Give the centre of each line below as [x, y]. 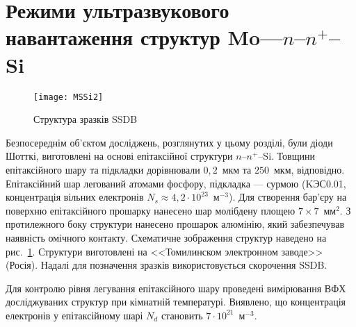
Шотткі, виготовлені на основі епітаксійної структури [119, 156]
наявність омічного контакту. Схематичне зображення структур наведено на [166, 237]
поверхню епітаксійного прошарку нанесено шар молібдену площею [151, 210]
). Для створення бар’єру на [288, 197]
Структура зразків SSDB [86, 119]
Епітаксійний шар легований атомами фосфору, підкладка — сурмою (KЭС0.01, [176, 183]
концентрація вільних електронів [75, 197]
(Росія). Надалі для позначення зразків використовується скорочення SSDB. [167, 265]
